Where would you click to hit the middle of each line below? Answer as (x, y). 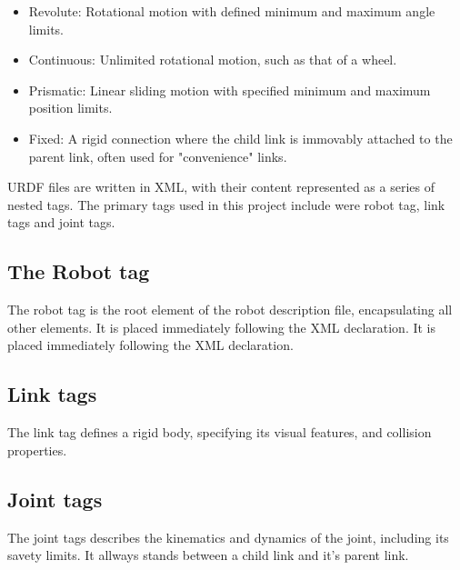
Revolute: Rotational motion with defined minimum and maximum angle (232, 11)
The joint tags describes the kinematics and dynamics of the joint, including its (228, 537)
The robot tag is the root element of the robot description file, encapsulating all (230, 310)
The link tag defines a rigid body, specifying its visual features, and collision (220, 432)
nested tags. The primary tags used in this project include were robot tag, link (226, 204)
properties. (37, 450)
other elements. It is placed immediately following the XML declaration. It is (222, 327)
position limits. (70, 108)
